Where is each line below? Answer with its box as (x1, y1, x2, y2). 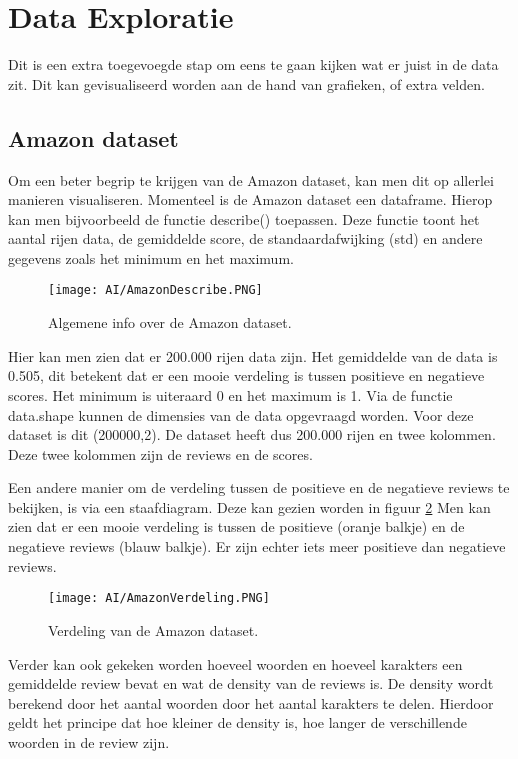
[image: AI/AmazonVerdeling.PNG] (48, 591, 270, 606)
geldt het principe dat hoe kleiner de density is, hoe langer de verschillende (8, 712, 467, 733)
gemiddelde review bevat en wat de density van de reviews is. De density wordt (8, 673, 494, 694)
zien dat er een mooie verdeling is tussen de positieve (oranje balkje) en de (8, 516, 465, 537)
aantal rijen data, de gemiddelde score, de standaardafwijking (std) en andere (8, 228, 483, 249)
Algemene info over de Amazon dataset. (48, 312, 292, 333)
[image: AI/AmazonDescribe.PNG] (48, 283, 263, 298)
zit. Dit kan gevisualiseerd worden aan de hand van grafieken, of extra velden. (8, 73, 485, 94)
